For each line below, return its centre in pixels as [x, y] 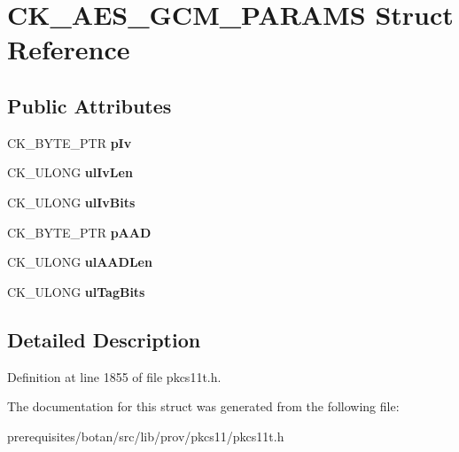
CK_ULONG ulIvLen [70, 172]
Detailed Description [104, 339]
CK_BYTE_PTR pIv [70, 142]
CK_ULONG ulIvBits [71, 202]
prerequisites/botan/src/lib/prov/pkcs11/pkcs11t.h [146, 436]
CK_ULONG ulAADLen [80, 262]
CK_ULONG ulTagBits [76, 291]
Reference [69, 49]
